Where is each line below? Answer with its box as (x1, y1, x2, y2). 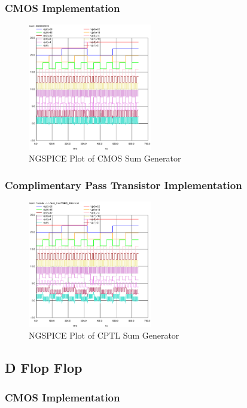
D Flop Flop (5, 358, 83, 377)
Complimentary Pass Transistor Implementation (5, 177, 242, 192)
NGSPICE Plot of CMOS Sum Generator (29, 152, 181, 165)
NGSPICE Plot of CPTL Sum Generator (29, 329, 179, 342)
